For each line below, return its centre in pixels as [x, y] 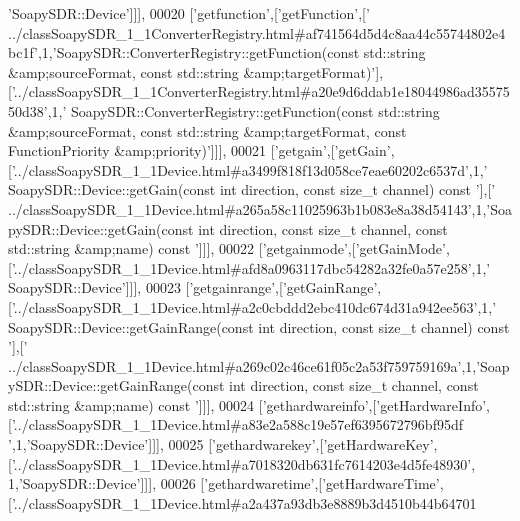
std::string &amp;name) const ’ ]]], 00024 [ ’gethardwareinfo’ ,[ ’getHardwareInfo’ [247, 404]
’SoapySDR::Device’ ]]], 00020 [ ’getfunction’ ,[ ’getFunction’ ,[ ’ [189, 13]
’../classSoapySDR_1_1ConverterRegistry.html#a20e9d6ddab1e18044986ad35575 [260, 91]
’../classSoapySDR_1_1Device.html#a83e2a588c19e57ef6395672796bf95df [237, 424]
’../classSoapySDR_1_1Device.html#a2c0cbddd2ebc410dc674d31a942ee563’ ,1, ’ [254, 306]
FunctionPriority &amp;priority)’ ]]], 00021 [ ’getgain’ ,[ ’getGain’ [199, 150]
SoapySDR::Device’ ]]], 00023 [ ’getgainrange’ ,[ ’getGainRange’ [193, 287]
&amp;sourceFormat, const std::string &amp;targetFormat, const [207, 130]
